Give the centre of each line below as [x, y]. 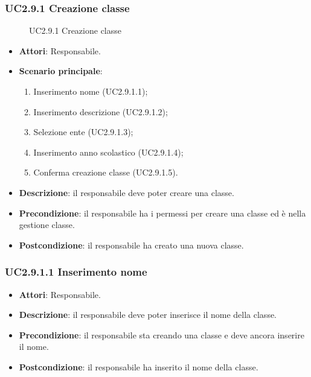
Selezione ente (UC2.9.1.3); [83, 132]
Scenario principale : [61, 71]
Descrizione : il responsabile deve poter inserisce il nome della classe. [148, 315]
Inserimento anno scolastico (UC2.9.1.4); [108, 152]
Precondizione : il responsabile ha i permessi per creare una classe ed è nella [162, 213]
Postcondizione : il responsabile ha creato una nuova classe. [131, 245]
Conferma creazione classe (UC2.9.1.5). [106, 172]
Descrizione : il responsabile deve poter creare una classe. [127, 192]
